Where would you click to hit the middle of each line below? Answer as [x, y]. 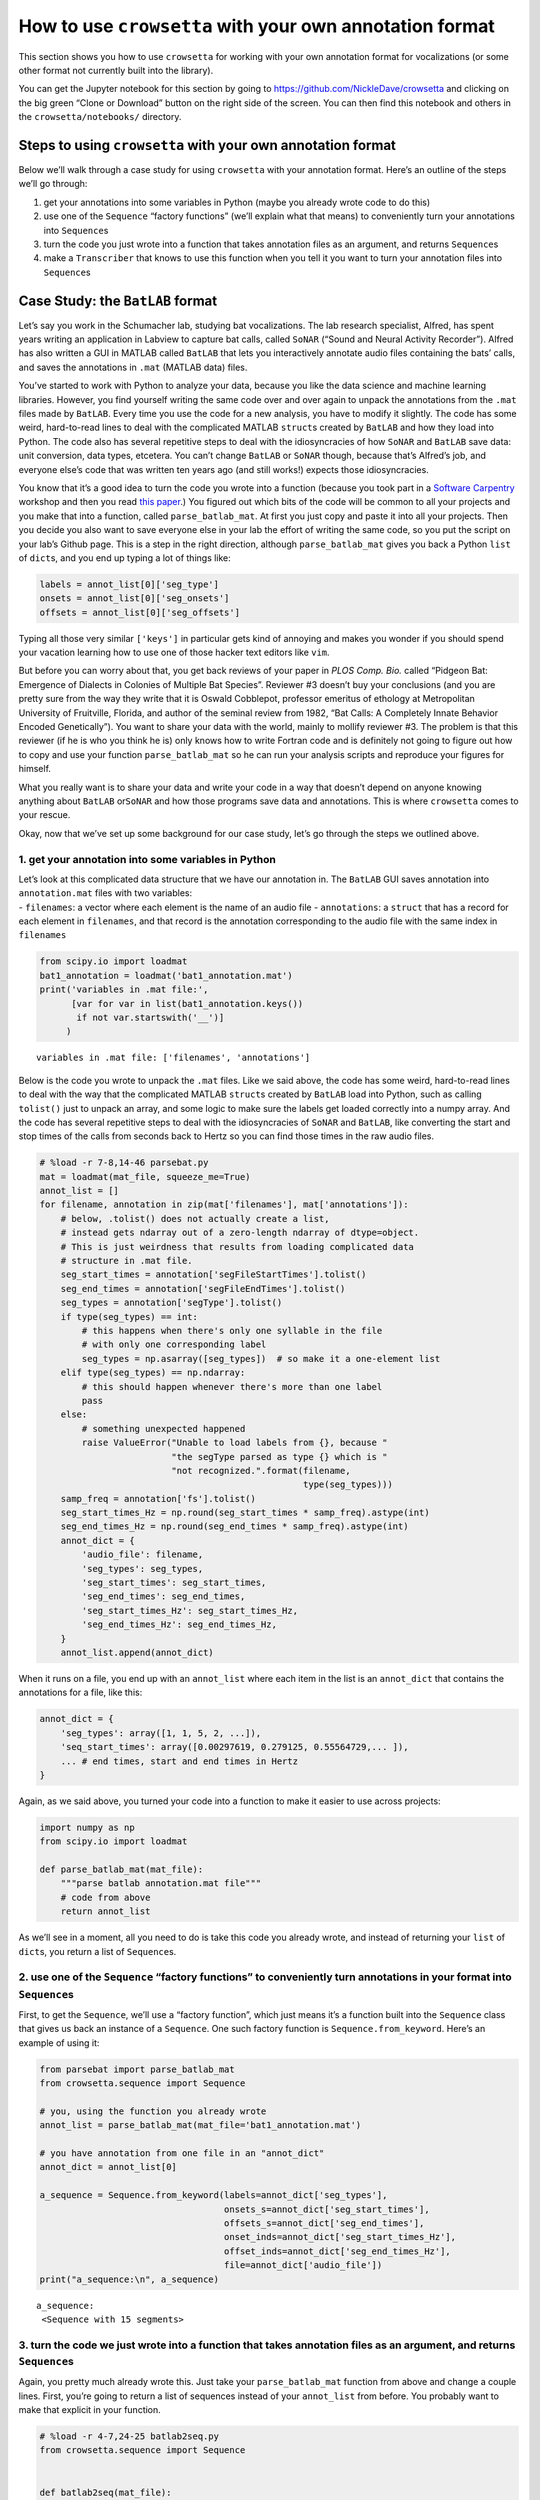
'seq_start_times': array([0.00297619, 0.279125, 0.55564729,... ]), [234, 1747]
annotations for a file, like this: [80, 1692]
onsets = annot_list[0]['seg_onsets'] [134, 598]
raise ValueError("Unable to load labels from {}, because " [234, 1443]
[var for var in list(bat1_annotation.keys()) [187, 1003]
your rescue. [44, 815]
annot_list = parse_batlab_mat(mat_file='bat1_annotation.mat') [200, 2125]
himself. [35, 769]
